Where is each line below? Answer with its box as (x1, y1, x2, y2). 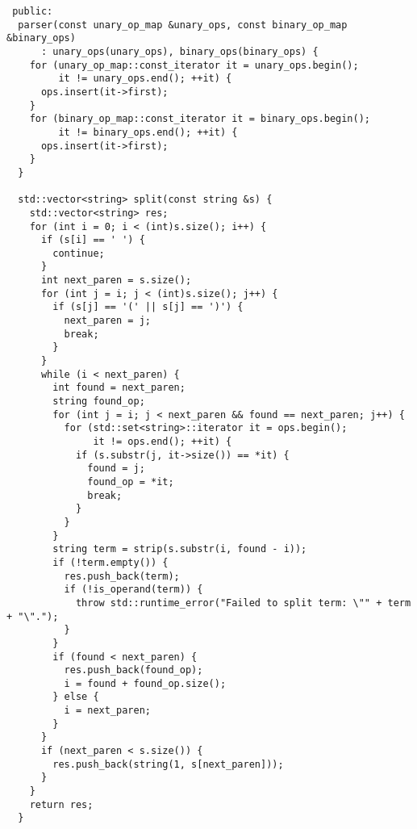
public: (12, 6, 53, 17)
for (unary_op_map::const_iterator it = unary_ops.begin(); (29, 59, 359, 71)
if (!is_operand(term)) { (64, 584, 203, 596)
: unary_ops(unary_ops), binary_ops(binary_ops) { (40, 45, 319, 57)
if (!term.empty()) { (52, 556, 169, 568)
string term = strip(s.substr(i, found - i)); (52, 543, 307, 555)
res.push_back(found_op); (64, 664, 203, 676)
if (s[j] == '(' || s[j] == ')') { (52, 301, 244, 313)
